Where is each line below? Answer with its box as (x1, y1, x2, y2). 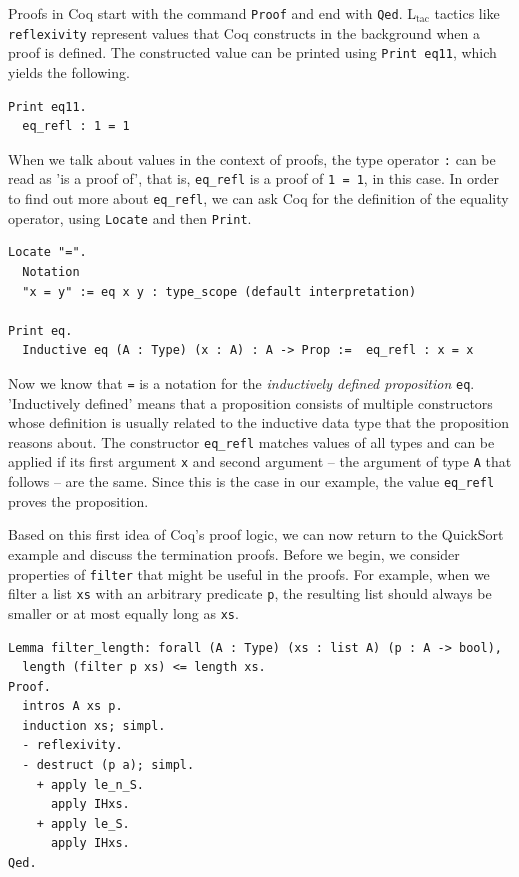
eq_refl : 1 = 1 (22, 119, 130, 134)
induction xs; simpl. (22, 718, 166, 733)
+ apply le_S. (36, 816, 130, 831)
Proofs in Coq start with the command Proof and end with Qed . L (8, 3, 416, 23)
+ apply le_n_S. (36, 777, 145, 792)
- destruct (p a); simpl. (22, 758, 195, 773)
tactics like (434, 3, 500, 23)
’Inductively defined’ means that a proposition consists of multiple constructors (8, 392, 493, 413)
